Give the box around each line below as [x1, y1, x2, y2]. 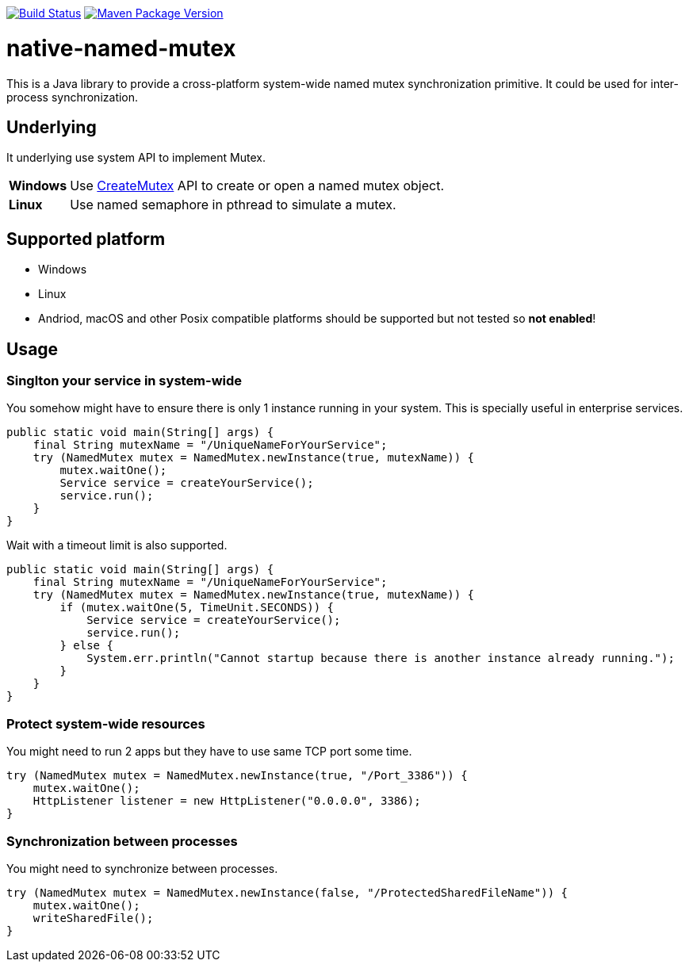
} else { [59, 639, 113, 652]
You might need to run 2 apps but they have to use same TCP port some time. [6, 744, 412, 759]
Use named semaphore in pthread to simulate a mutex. [70, 197, 396, 213]
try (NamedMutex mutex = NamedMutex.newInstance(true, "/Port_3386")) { [6, 769, 468, 782]
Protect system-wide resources [6, 715, 205, 732]
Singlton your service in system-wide [6, 373, 243, 389]
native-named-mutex [6, 34, 236, 62]
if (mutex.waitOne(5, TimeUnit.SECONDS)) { [59, 601, 335, 614]
